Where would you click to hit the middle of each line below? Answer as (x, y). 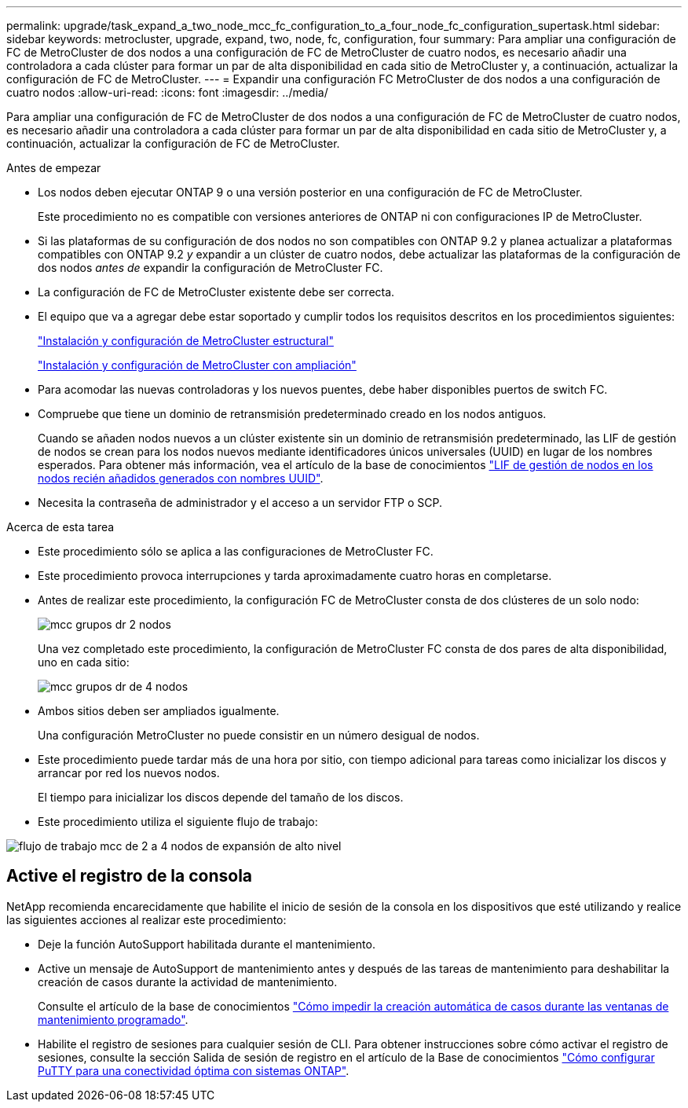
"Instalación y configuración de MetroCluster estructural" (186, 341)
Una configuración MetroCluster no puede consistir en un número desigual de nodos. (259, 735)
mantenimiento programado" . (113, 1019)
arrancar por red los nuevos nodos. (129, 773)
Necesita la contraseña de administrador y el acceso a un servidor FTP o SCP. (240, 503)
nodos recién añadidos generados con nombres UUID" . (181, 478)
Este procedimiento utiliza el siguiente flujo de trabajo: (178, 822)
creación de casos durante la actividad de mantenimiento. (188, 981)
